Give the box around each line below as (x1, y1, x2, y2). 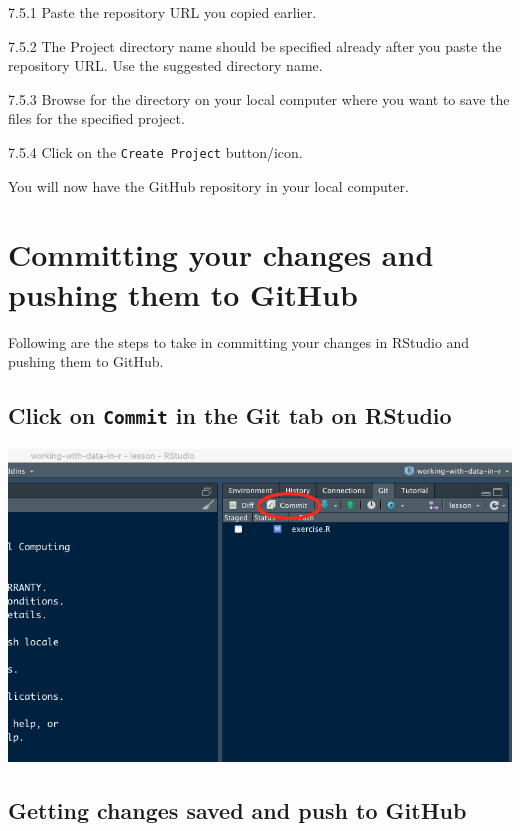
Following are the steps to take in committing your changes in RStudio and (8, 331, 470, 352)
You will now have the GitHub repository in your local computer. (8, 175, 409, 196)
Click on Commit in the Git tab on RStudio (8, 400, 452, 431)
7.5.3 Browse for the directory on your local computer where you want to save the (8, 88, 510, 109)
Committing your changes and (8, 234, 434, 275)
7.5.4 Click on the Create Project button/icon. (8, 141, 303, 162)
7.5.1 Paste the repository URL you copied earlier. (8, 2, 317, 22)
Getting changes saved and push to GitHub (8, 795, 467, 826)
